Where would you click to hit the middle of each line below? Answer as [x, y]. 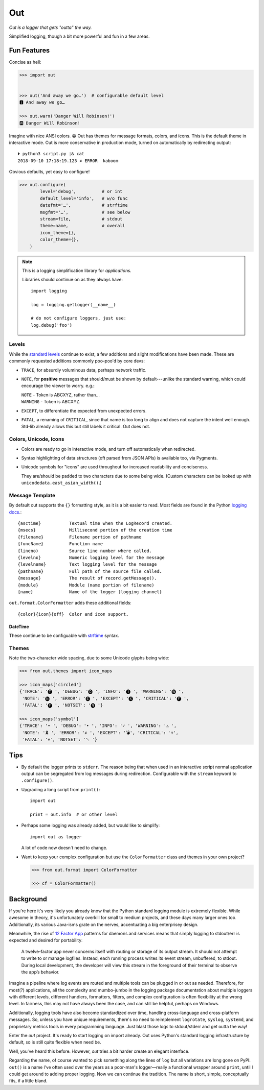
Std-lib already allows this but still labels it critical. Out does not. [86, 427]
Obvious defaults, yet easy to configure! [49, 172]
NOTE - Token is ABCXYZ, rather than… [61, 395]
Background [28, 899]
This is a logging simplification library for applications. [77, 270]
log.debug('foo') [52, 325]
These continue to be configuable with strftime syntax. [64, 636]
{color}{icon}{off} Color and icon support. [73, 614]
